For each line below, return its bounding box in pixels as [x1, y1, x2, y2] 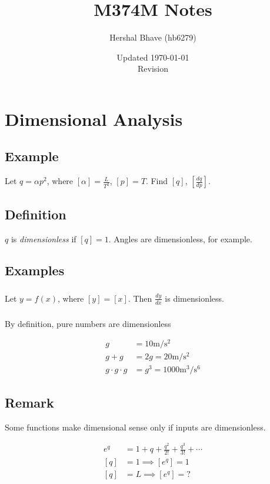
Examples [5, 261, 65, 279]
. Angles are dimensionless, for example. [108, 232, 252, 245]
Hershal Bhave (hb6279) [109, 31, 196, 44]
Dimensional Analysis [5, 106, 183, 131]
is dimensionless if [11, 232, 76, 245]
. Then [128, 292, 152, 304]
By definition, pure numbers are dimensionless [5, 317, 171, 329]
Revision [138, 62, 168, 75]
